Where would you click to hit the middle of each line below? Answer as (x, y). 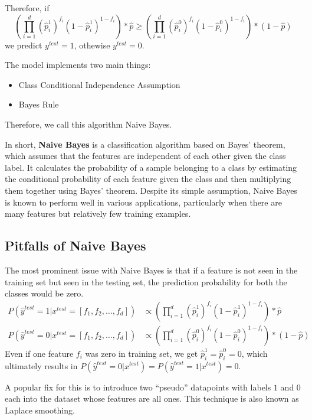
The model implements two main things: (78, 65)
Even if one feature (39, 353)
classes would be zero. (44, 293)
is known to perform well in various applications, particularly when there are (143, 202)
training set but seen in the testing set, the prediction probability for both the (146, 281)
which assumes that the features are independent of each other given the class (145, 156)
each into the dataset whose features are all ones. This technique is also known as (152, 398)
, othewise (92, 45)
